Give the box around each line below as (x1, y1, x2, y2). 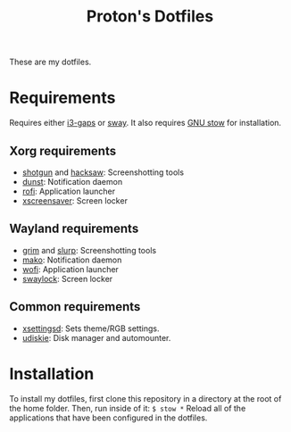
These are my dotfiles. (9, 56, 92, 68)
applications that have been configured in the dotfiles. (9, 412, 208, 423)
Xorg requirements (9, 143, 117, 158)
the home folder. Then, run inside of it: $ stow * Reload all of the (9, 403, 246, 413)
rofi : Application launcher (21, 186, 116, 196)
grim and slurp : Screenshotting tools (21, 245, 157, 255)
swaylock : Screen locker (21, 273, 113, 284)
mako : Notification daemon (21, 254, 122, 265)
